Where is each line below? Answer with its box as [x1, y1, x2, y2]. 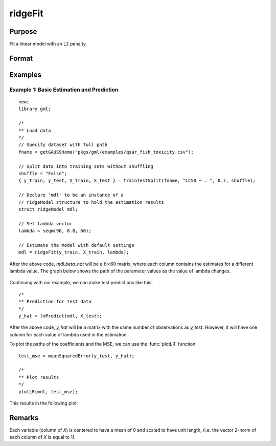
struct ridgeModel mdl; [18, 206, 78, 212]
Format [9, 54, 33, 62]
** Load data [18, 128, 51, 133]
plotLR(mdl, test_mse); [18, 389, 78, 394]
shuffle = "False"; [18, 171, 67, 176]
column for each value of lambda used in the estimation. [9, 331, 128, 337]
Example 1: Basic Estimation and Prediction [9, 86, 119, 93]
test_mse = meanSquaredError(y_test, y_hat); [18, 353, 135, 358]
